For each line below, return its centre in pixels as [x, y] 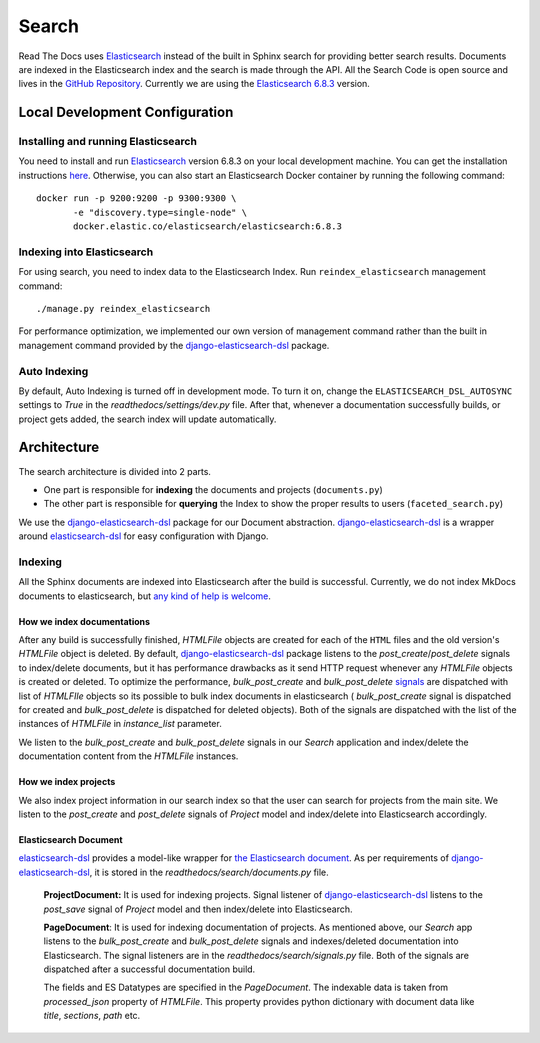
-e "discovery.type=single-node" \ [160, 212]
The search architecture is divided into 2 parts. [115, 471]
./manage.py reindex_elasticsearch [123, 308]
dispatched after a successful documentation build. [149, 969]
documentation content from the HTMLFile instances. [128, 756]
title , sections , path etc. [92, 1016]
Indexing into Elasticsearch [86, 252]
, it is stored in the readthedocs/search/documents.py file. [209, 872]
